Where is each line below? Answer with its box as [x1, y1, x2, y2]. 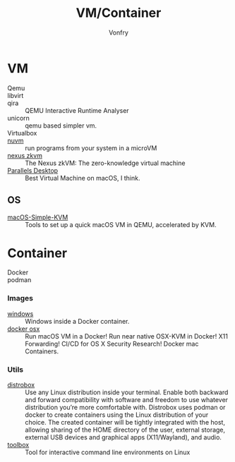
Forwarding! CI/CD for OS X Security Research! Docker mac [25, 339, 199, 348]
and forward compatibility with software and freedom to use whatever [25, 396, 228, 404]
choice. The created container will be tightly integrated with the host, [25, 418, 226, 427]
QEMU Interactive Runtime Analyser [25, 106, 129, 114]
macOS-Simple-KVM [7, 213, 68, 221]
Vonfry [108, 28, 129, 37]
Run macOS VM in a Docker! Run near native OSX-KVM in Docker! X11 [25, 332, 228, 340]
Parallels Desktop [7, 166, 59, 174]
